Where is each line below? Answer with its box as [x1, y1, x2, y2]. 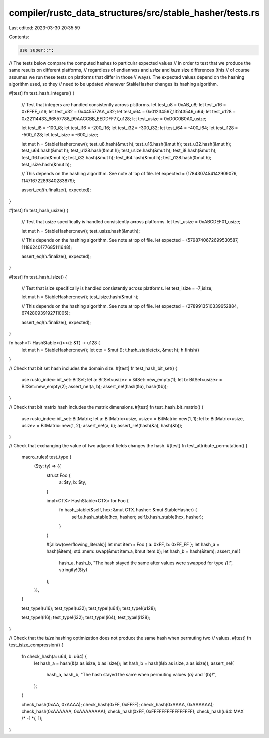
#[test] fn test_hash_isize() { [9, 274, 67, 280]
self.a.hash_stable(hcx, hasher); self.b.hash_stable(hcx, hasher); [71, 514, 204, 520]
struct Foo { [46, 472, 71, 478]
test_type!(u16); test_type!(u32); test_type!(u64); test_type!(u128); [21, 605, 157, 611]
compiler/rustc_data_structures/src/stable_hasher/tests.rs [9, 7, 260, 18]
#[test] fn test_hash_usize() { [9, 207, 69, 213]
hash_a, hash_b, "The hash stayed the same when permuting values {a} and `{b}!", [46, 672, 216, 678]
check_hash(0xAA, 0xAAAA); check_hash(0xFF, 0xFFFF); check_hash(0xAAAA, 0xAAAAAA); [21, 701, 214, 707]
